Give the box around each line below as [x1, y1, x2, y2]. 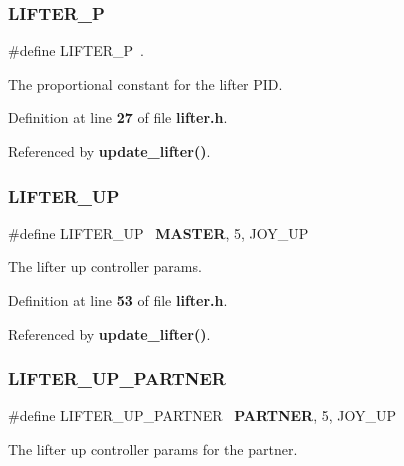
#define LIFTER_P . [8, 40, 144, 61]
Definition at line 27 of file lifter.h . [8, 107, 228, 128]
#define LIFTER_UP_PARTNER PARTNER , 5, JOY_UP [8, 405, 397, 426]
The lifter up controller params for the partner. [8, 439, 298, 459]
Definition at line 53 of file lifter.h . [8, 290, 228, 310]
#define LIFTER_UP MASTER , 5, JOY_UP [8, 222, 309, 243]
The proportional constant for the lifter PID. [8, 73, 283, 94]
